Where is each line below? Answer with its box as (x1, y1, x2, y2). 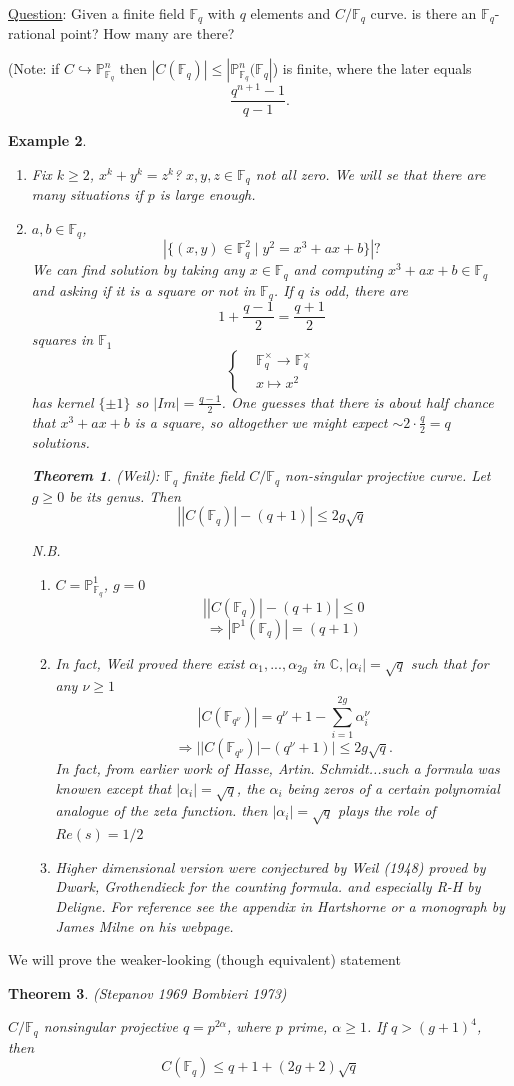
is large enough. (159, 184, 256, 205)
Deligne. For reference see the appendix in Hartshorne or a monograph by (55, 895, 505, 916)
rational (8, 23, 56, 44)
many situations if (31, 184, 143, 205)
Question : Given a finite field (8, 3, 185, 23)
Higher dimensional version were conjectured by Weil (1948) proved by (55, 856, 486, 877)
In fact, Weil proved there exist (55, 652, 245, 673)
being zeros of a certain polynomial (287, 777, 500, 798)
